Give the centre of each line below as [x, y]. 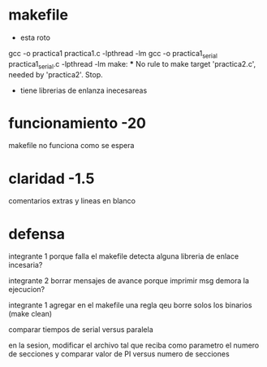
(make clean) [30, 314]
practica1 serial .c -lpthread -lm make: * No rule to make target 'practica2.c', [132, 65]
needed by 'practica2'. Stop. [56, 74]
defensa [37, 234]
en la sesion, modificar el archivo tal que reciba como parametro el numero [134, 345]
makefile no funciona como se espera [71, 146]
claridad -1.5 [52, 179]
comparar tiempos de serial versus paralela [81, 330]
